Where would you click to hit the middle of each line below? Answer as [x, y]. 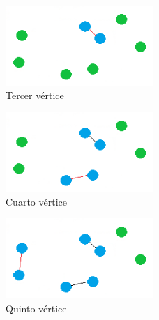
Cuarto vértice [36, 201]
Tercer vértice [35, 95]
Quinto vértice [36, 308]
